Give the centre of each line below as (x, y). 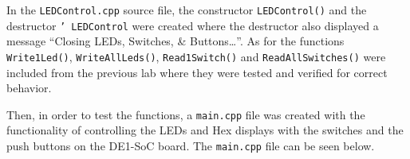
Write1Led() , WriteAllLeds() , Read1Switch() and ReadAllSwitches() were (196, 56)
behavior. (29, 88)
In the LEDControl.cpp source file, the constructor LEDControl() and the (187, 10)
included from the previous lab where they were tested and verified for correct (197, 72)
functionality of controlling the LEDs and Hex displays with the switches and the (205, 130)
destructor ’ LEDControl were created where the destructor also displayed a (193, 25)
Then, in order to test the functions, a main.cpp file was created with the (186, 114)
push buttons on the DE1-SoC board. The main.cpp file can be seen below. (191, 145)
